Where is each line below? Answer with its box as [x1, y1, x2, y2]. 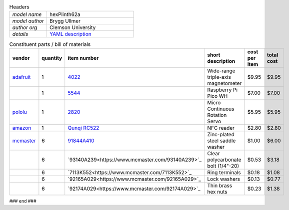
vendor [12, 54, 30, 61]
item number [67, 54, 99, 61]
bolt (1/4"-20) [207, 162, 239, 169]
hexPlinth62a [49, 11, 80, 18]
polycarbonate [207, 156, 241, 163]
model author [12, 17, 44, 24]
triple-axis [207, 73, 231, 80]
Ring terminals [207, 169, 241, 176]
